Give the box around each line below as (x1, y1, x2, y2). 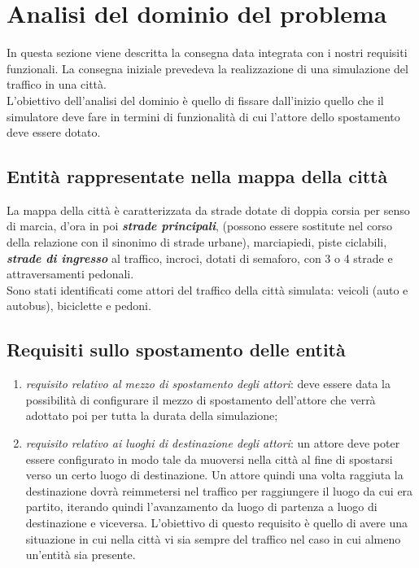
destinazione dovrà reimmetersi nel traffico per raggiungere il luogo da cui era (25, 482, 413, 499)
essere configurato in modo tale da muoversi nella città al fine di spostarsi (25, 450, 393, 467)
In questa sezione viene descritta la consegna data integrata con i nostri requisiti (7, 44, 408, 61)
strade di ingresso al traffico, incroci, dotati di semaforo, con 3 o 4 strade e (7, 249, 393, 266)
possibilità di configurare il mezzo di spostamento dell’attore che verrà (25, 391, 376, 408)
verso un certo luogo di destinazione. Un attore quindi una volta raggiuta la (25, 466, 404, 483)
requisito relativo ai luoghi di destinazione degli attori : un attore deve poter (25, 435, 400, 452)
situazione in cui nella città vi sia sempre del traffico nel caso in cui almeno (25, 530, 401, 547)
